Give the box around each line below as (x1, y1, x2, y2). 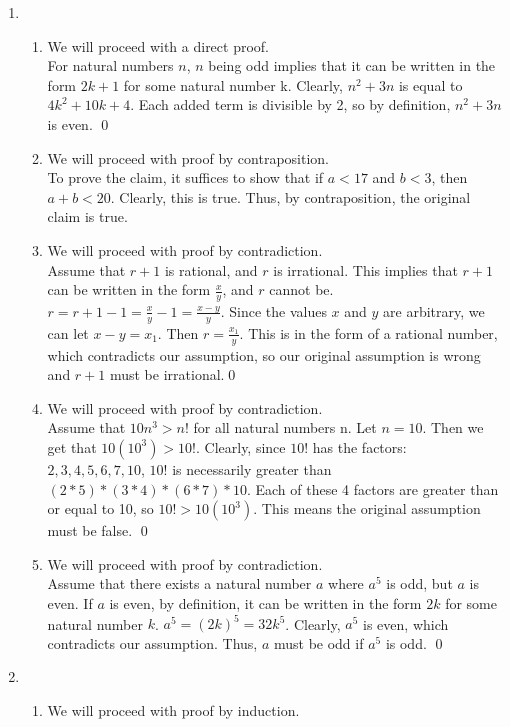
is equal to (398, 74, 463, 95)
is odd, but (386, 573, 453, 594)
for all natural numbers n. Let (193, 417, 377, 438)
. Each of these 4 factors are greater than (246, 478, 499, 499)
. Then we (422, 417, 484, 438)
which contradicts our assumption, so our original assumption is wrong (47, 344, 481, 365)
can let (47, 322, 89, 343)
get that (47, 436, 97, 457)
